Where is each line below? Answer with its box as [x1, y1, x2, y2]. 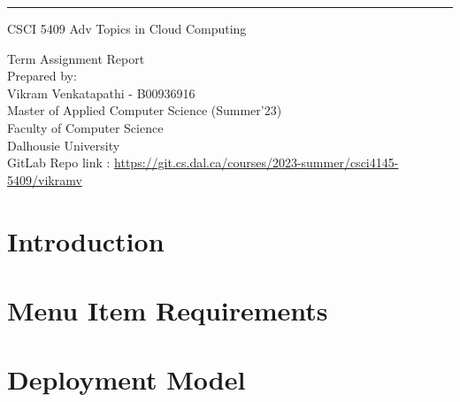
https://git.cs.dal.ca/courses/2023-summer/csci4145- [114, 153, 399, 172]
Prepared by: [7, 66, 77, 85]
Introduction [7, 222, 165, 259]
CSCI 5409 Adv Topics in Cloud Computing [7, 19, 247, 37]
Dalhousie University [7, 135, 120, 154]
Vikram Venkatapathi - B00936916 [7, 83, 195, 102]
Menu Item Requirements [7, 291, 328, 328]
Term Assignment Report [7, 49, 145, 67]
